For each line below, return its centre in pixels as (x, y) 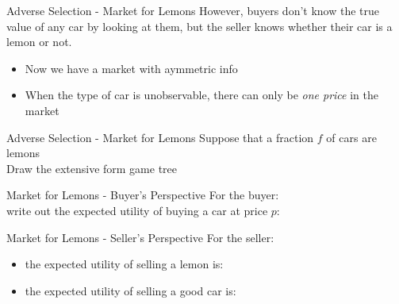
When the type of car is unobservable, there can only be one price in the (201, 95)
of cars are (351, 137)
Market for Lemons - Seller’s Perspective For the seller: (140, 237)
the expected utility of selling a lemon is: (124, 264)
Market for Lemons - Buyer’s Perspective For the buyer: (143, 195)
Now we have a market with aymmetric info (131, 68)
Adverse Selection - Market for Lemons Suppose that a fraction (160, 137)
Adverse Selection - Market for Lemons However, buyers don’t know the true (193, 10)
